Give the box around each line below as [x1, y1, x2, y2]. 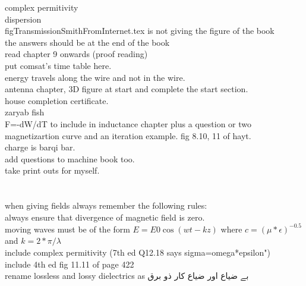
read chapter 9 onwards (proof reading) [5, 48, 148, 60]
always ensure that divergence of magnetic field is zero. [5, 210, 205, 223]
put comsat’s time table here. [5, 59, 112, 71]
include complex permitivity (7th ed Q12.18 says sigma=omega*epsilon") [5, 246, 270, 258]
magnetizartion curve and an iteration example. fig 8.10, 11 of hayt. [5, 129, 251, 142]
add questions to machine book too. [5, 152, 135, 165]
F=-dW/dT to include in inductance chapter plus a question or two [5, 117, 252, 130]
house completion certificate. [5, 94, 109, 106]
